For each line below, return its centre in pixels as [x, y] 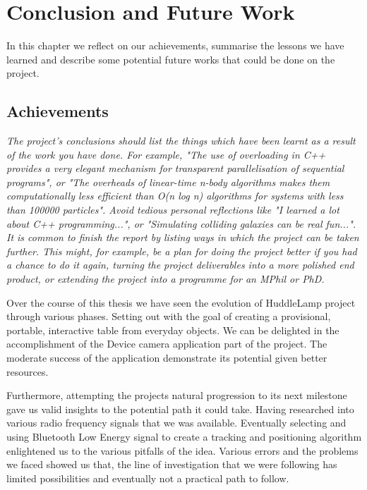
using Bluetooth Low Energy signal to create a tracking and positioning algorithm [184, 436]
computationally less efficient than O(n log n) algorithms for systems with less [175, 196]
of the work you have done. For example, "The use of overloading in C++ [166, 154]
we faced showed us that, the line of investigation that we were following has [172, 464]
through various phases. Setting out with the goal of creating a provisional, [169, 316]
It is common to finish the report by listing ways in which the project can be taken [183, 237]
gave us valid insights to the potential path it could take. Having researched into [180, 409]
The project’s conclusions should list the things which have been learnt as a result [181, 141]
